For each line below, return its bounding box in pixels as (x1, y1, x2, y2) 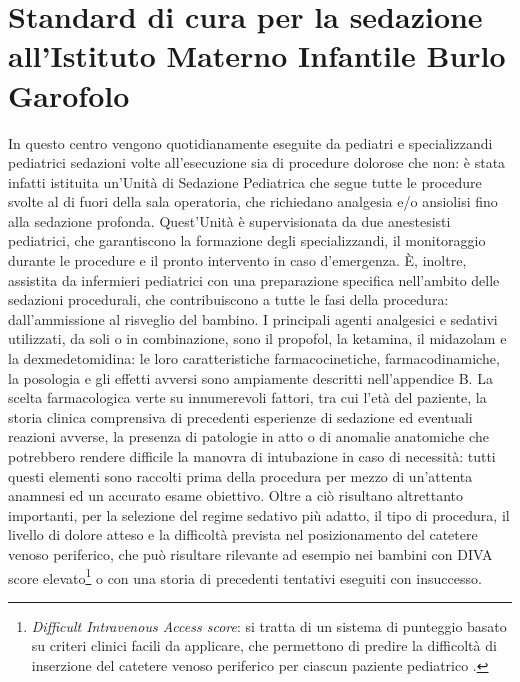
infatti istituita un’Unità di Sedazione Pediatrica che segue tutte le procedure (8, 171, 482, 192)
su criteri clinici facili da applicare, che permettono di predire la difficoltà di (31, 635, 497, 656)
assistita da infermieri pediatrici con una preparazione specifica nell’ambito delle (8, 269, 500, 290)
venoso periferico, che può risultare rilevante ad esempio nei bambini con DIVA (8, 543, 493, 564)
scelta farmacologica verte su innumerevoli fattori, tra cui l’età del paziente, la (8, 387, 487, 408)
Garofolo (8, 74, 130, 115)
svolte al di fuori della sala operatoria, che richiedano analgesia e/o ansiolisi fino (8, 191, 498, 212)
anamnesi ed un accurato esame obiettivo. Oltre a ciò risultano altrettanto (8, 485, 463, 506)
